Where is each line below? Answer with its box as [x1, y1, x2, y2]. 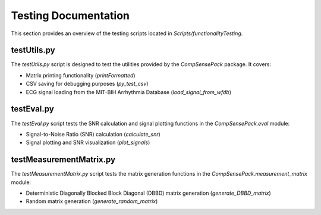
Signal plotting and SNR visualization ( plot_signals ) [26, 139, 150, 146]
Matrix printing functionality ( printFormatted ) [26, 71, 136, 79]
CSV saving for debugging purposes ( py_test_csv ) [26, 80, 149, 88]
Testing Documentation [11, 9, 130, 22]
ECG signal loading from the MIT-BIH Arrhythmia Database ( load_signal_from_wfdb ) [26, 88, 232, 95]
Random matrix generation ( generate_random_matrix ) [26, 198, 158, 205]
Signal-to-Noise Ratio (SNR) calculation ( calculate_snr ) [26, 130, 160, 138]
